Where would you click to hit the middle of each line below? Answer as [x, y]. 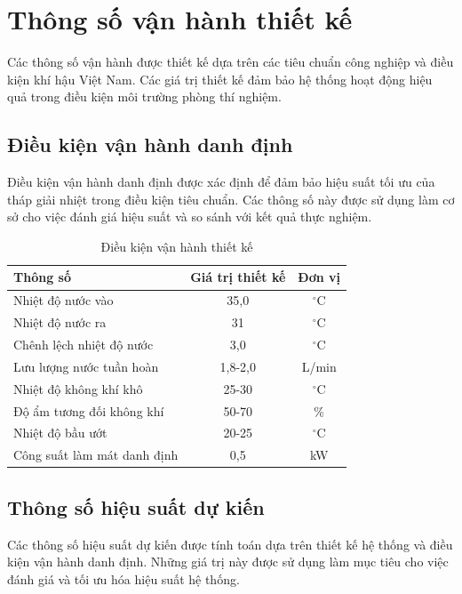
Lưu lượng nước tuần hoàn [86, 366]
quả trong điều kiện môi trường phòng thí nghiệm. [144, 96]
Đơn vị [319, 277]
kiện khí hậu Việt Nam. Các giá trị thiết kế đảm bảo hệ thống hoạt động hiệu [220, 79]
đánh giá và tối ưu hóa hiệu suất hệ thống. [123, 578]
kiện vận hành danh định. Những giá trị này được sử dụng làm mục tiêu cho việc [228, 562]
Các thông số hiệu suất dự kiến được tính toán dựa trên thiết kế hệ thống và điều [230, 544]
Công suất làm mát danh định [96, 455]
